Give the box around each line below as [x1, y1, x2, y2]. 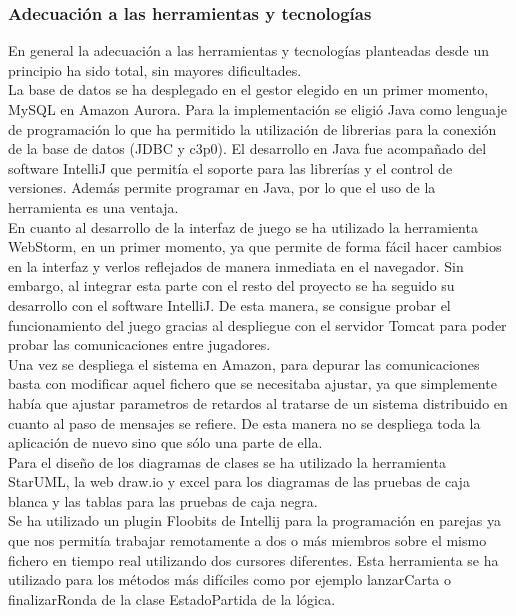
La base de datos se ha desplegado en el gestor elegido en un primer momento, [8, 79, 489, 100]
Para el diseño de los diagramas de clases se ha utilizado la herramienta [8, 451, 446, 472]
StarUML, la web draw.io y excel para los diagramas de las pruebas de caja [8, 471, 470, 492]
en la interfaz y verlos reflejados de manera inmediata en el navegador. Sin [8, 255, 464, 276]
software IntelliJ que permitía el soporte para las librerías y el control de [8, 157, 453, 178]
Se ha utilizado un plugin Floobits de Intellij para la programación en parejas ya [8, 510, 501, 531]
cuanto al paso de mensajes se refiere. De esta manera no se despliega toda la [8, 412, 481, 433]
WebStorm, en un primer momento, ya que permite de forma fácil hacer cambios [8, 236, 502, 257]
